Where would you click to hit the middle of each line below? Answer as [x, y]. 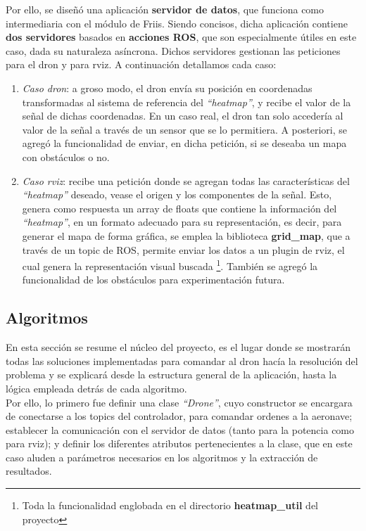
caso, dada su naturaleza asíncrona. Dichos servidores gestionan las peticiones [173, 50]
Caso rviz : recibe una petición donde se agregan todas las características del [186, 180]
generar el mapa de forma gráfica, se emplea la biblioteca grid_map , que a [186, 235]
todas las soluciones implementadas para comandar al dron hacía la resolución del [182, 360]
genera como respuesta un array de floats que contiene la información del [179, 208]
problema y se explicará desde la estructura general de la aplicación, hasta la [171, 375]
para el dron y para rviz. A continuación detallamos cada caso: [141, 64]
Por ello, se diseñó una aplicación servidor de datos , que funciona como [165, 9]
